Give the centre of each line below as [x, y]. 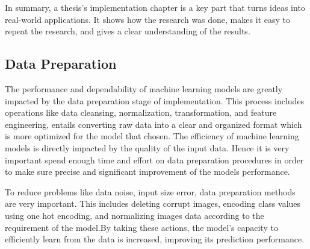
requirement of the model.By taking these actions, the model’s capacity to [141, 227]
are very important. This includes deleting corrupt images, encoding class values [153, 203]
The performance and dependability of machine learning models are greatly [144, 88]
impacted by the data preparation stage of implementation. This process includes [155, 100]
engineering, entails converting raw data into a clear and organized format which [153, 124]
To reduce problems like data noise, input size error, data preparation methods [150, 191]
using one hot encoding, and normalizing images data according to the [135, 215]
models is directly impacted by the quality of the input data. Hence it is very [147, 147]
